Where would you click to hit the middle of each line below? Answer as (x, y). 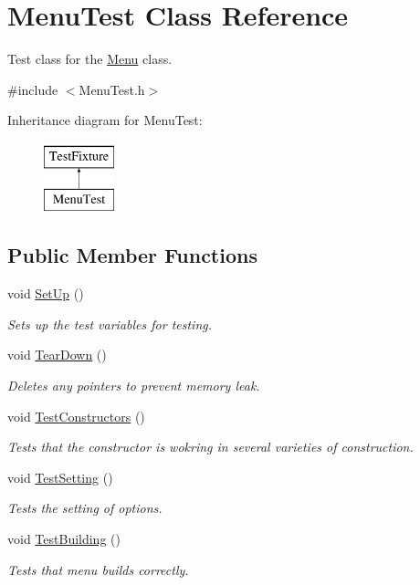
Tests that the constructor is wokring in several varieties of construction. (210, 447)
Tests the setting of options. (85, 508)
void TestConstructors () (76, 416)
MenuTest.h (112, 89)
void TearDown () (57, 355)
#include (33, 89)
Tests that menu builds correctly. (98, 569)
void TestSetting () (60, 477)
